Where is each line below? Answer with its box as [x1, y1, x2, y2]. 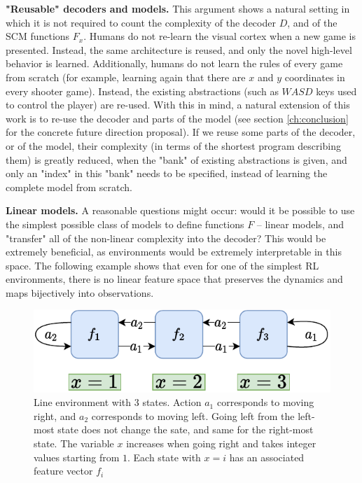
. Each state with [127, 449, 201, 464]
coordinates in [284, 69, 345, 84]
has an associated [229, 449, 305, 464]
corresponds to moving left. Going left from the [91, 408, 295, 423]
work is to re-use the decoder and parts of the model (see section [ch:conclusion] [6, 111, 349, 125]
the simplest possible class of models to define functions [6, 216, 244, 231]
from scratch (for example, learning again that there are [6, 69, 246, 84]
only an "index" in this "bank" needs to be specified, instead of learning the [6, 166, 328, 181]
